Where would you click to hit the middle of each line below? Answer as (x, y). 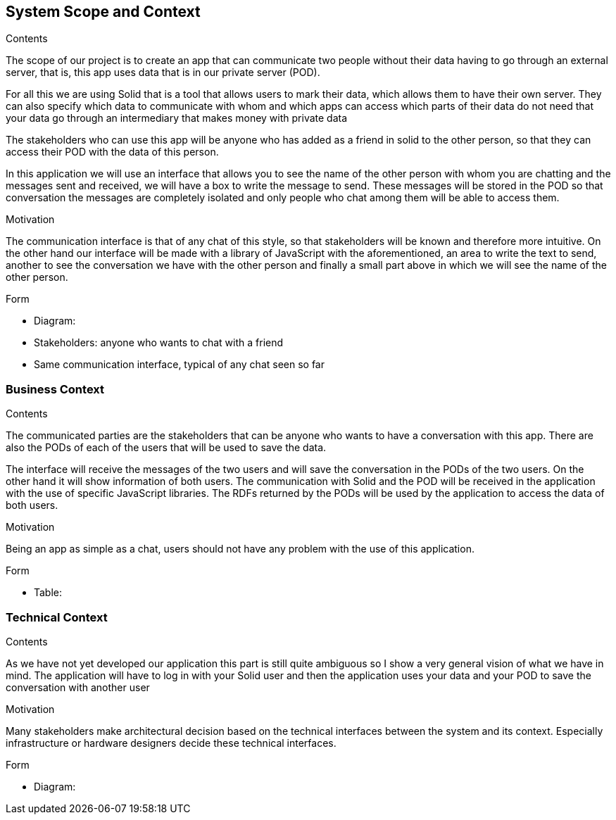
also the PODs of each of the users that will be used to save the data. (166, 448)
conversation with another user (78, 687)
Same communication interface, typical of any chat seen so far (179, 365)
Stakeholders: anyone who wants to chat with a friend (159, 343)
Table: (48, 593)
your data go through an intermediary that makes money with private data (177, 118)
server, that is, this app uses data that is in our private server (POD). (163, 72)
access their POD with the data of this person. (112, 152)
